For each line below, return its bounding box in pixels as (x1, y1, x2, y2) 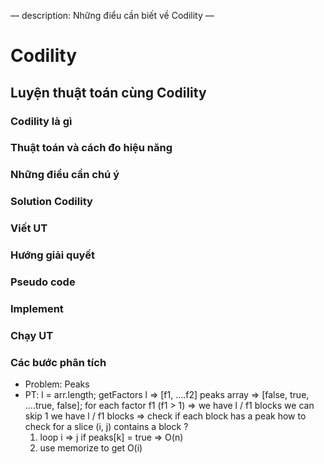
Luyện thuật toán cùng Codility (10, 84, 207, 101)
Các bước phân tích (10, 355, 107, 369)
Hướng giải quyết (10, 248, 95, 262)
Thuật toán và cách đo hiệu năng (10, 141, 173, 155)
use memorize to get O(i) (39, 442, 143, 454)
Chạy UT (10, 328, 54, 342)
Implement (10, 301, 64, 315)
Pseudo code (10, 275, 76, 289)
